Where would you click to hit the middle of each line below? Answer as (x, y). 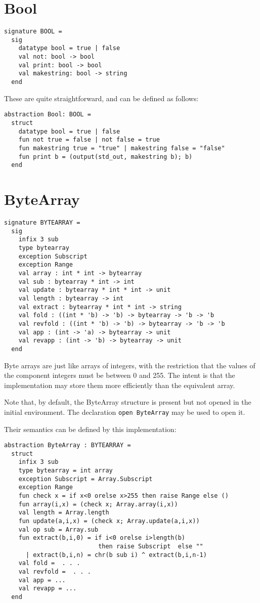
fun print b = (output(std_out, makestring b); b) (105, 157)
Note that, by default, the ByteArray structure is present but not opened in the (128, 402)
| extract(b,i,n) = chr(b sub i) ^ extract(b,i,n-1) (116, 555)
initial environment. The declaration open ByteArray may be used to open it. (125, 412)
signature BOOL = (33, 32)
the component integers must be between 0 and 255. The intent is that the (120, 375)
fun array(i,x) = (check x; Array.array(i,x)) (98, 504)
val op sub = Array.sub (58, 529)
